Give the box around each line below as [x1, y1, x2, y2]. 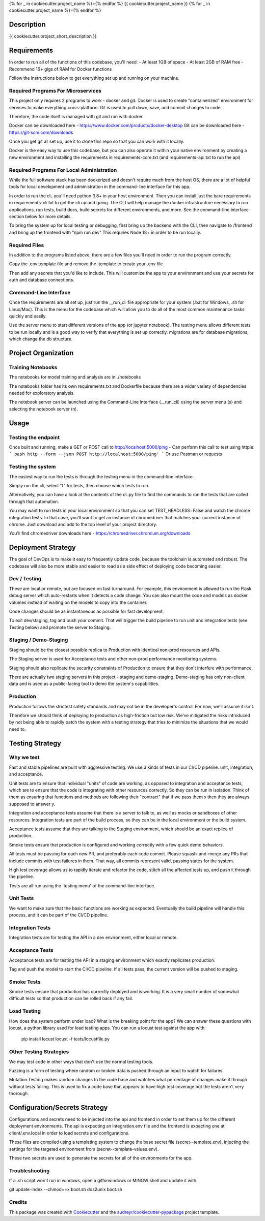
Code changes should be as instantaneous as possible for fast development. [9, 608, 164, 614]
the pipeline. [9, 874, 34, 879]
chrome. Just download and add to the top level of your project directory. [9, 521, 157, 527]
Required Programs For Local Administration [9, 166, 117, 173]
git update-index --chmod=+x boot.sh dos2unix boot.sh [9, 1187, 123, 1192]
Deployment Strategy [9, 543, 76, 552]
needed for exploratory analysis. [9, 390, 75, 396]
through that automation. [9, 499, 59, 504]
